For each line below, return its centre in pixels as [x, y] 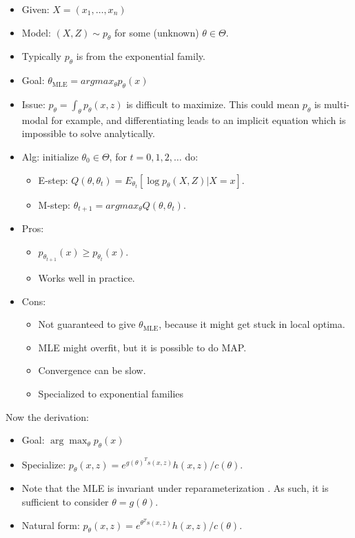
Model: [36, 32]
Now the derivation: [47, 416]
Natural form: [51, 525]
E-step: [53, 179]
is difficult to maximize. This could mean [213, 104]
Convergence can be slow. [92, 370]
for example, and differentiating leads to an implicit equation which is [199, 120]
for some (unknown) [157, 32]
